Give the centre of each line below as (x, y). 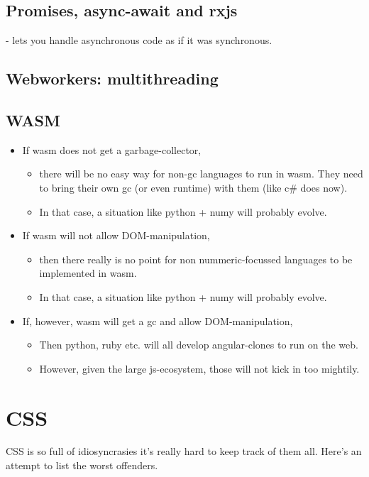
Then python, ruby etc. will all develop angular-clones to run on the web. (199, 345)
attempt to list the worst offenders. (82, 465)
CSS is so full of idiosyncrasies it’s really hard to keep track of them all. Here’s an (184, 451)
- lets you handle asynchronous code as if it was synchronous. (139, 40)
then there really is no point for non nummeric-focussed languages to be (196, 259)
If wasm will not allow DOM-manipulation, (116, 235)
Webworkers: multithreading (112, 78)
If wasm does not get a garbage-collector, (112, 149)
